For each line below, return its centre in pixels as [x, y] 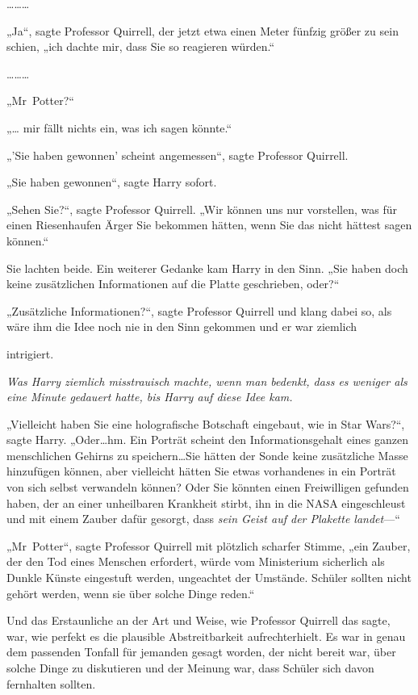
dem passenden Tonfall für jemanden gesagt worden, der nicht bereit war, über [201, 652]
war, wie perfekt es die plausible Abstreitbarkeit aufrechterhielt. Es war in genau [206, 636]
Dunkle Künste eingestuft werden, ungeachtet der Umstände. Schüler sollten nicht [209, 578]
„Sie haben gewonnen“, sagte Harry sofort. [112, 182]
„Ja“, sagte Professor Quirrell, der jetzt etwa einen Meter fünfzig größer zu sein [203, 30]
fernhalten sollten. [51, 683]
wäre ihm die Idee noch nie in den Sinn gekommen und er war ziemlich [182, 327]
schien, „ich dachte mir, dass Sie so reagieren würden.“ [141, 46]
